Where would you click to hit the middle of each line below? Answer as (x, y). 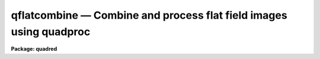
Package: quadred (34, 49)
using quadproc (51, 32)
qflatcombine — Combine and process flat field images (149, 15)
